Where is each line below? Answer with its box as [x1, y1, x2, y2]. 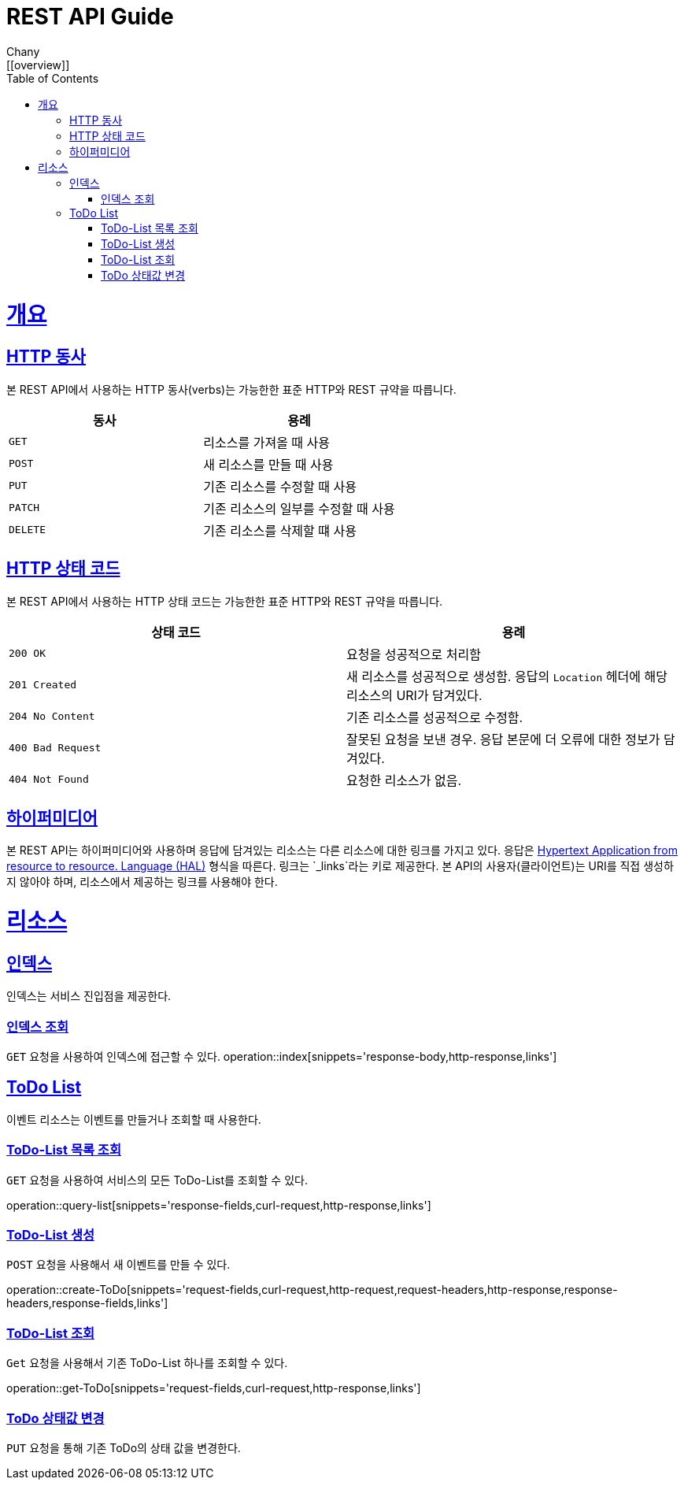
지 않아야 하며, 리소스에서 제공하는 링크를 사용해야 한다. [6, 875, 278, 889]
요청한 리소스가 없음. [346, 772, 462, 788]
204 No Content [9, 710, 95, 723]
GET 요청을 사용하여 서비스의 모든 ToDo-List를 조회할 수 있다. [6, 1173, 308, 1187]
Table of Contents [6, 71, 99, 85]
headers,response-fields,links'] [6, 1296, 168, 1310]
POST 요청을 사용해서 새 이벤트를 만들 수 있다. [6, 1258, 231, 1272]
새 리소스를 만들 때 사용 [203, 456, 334, 472]
